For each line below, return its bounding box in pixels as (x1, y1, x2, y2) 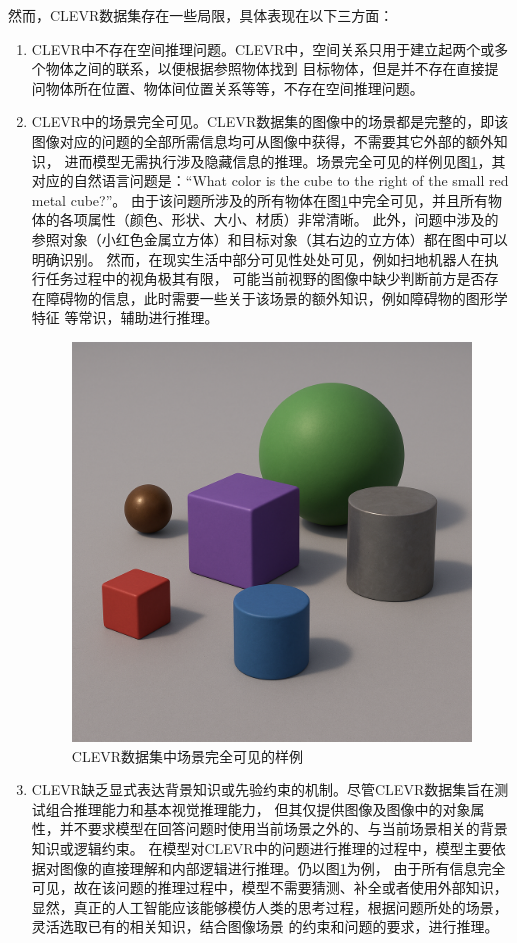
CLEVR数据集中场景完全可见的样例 (71, 745, 303, 766)
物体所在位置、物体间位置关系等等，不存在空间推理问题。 (45, 77, 424, 98)
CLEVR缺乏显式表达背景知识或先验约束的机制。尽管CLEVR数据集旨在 (31, 779, 495, 800)
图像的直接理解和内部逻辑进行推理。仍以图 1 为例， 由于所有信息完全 (59, 857, 506, 878)
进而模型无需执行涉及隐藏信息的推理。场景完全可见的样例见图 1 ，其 (64, 150, 506, 171)
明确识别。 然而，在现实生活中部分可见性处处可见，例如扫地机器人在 (31, 248, 485, 269)
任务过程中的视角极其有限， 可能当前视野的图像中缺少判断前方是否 (45, 268, 485, 289)
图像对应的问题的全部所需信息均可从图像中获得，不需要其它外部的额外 (31, 130, 494, 151)
